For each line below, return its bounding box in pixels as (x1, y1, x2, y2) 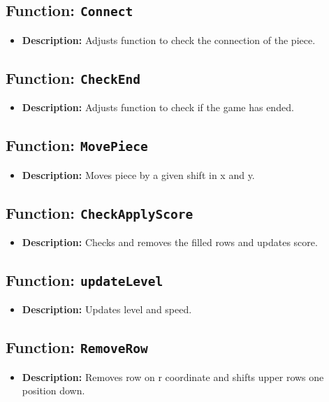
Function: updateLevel (6, 268, 163, 290)
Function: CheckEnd (6, 66, 141, 88)
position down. (22, 383, 85, 398)
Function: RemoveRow (6, 336, 148, 358)
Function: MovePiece (6, 134, 148, 156)
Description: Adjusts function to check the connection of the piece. (22, 32, 316, 47)
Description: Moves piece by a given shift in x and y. (22, 167, 255, 182)
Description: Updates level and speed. (22, 302, 192, 317)
